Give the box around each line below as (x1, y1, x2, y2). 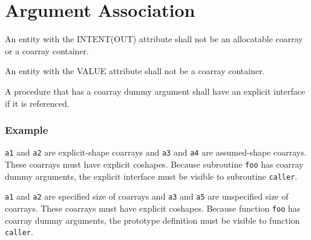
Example (5, 122, 48, 137)
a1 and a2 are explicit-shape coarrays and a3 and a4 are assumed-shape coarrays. (5, 146, 307, 159)
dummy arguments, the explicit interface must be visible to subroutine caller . (5, 169, 298, 182)
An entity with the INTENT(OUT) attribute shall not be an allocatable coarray (5, 33, 303, 45)
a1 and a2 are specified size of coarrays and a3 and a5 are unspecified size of (5, 190, 289, 203)
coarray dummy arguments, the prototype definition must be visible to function (5, 213, 300, 226)
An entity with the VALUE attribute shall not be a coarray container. (5, 65, 265, 77)
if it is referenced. (5, 96, 70, 109)
